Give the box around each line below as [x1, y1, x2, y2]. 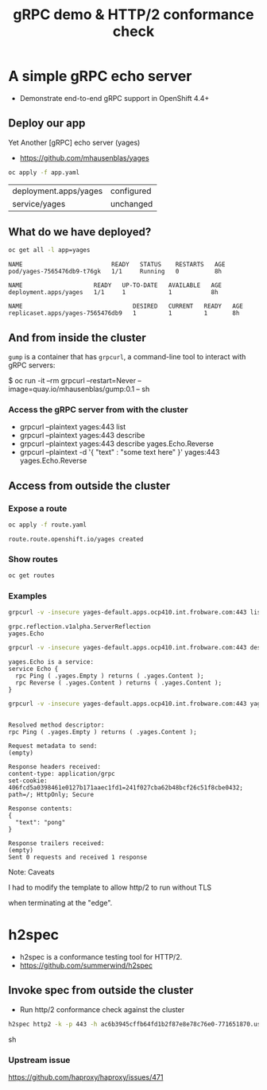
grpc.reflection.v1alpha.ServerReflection [8, 623, 151, 631]
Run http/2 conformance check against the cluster [19, 1004, 185, 1014]
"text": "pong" [15, 819, 66, 827]
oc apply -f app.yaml [8, 169, 80, 176]
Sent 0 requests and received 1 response [8, 853, 148, 862]
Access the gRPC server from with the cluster [8, 404, 188, 415]
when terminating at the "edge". [8, 898, 113, 908]
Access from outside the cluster [8, 479, 171, 492]
